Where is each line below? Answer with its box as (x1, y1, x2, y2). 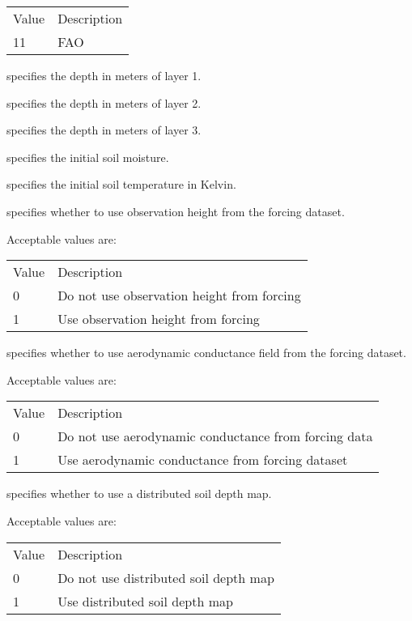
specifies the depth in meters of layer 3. (6, 121, 202, 138)
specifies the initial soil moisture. (6, 148, 169, 165)
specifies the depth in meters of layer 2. (6, 94, 202, 111)
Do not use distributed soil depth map (57, 568, 274, 587)
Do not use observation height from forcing (57, 286, 301, 305)
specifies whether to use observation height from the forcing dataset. (6, 202, 345, 219)
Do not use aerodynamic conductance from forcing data (57, 427, 373, 446)
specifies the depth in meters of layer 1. (6, 67, 202, 83)
